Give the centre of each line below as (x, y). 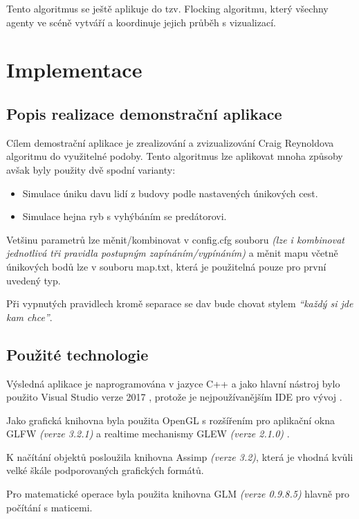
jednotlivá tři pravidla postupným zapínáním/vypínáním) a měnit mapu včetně (172, 253)
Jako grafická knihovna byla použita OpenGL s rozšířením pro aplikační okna (171, 420)
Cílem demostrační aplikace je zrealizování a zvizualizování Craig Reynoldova (170, 142)
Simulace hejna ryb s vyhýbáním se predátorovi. (125, 216)
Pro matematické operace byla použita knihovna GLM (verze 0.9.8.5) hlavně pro (178, 494)
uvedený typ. (34, 280)
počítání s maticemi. (49, 507)
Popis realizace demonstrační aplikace (144, 113)
